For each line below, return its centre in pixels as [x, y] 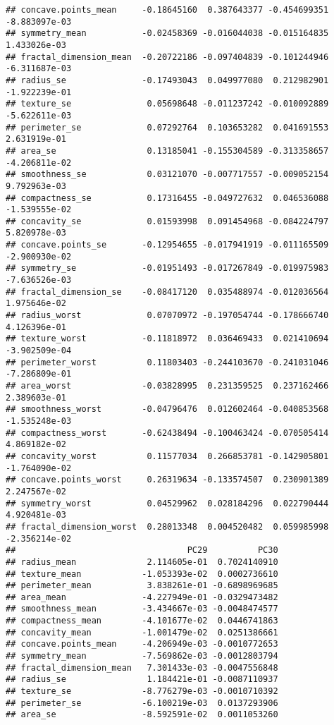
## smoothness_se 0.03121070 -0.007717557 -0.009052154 [167, 175]
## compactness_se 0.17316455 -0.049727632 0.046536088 [167, 198]
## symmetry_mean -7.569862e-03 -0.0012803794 [142, 656]
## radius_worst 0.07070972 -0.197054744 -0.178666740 [167, 316]
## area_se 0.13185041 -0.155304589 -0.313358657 [167, 151]
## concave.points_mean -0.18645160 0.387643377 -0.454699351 [167, 10]
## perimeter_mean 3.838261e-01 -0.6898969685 [142, 586]
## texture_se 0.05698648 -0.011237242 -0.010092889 [167, 104]
